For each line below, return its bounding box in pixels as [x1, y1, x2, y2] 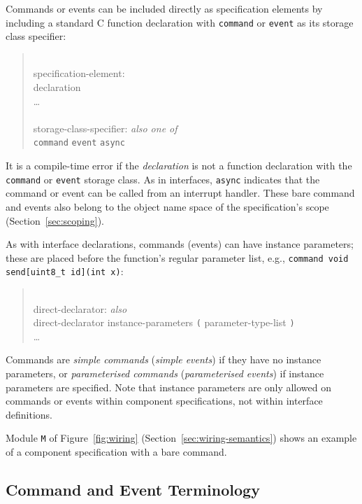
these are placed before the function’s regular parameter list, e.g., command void [6, 250, 349, 265]
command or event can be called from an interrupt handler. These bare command [6, 185, 355, 200]
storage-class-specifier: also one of [33, 120, 178, 135]
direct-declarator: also [33, 301, 127, 316]
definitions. [6, 407, 52, 421]
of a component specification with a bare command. [6, 444, 227, 459]
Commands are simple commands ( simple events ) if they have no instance [6, 352, 321, 367]
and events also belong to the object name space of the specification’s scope [6, 199, 329, 213]
